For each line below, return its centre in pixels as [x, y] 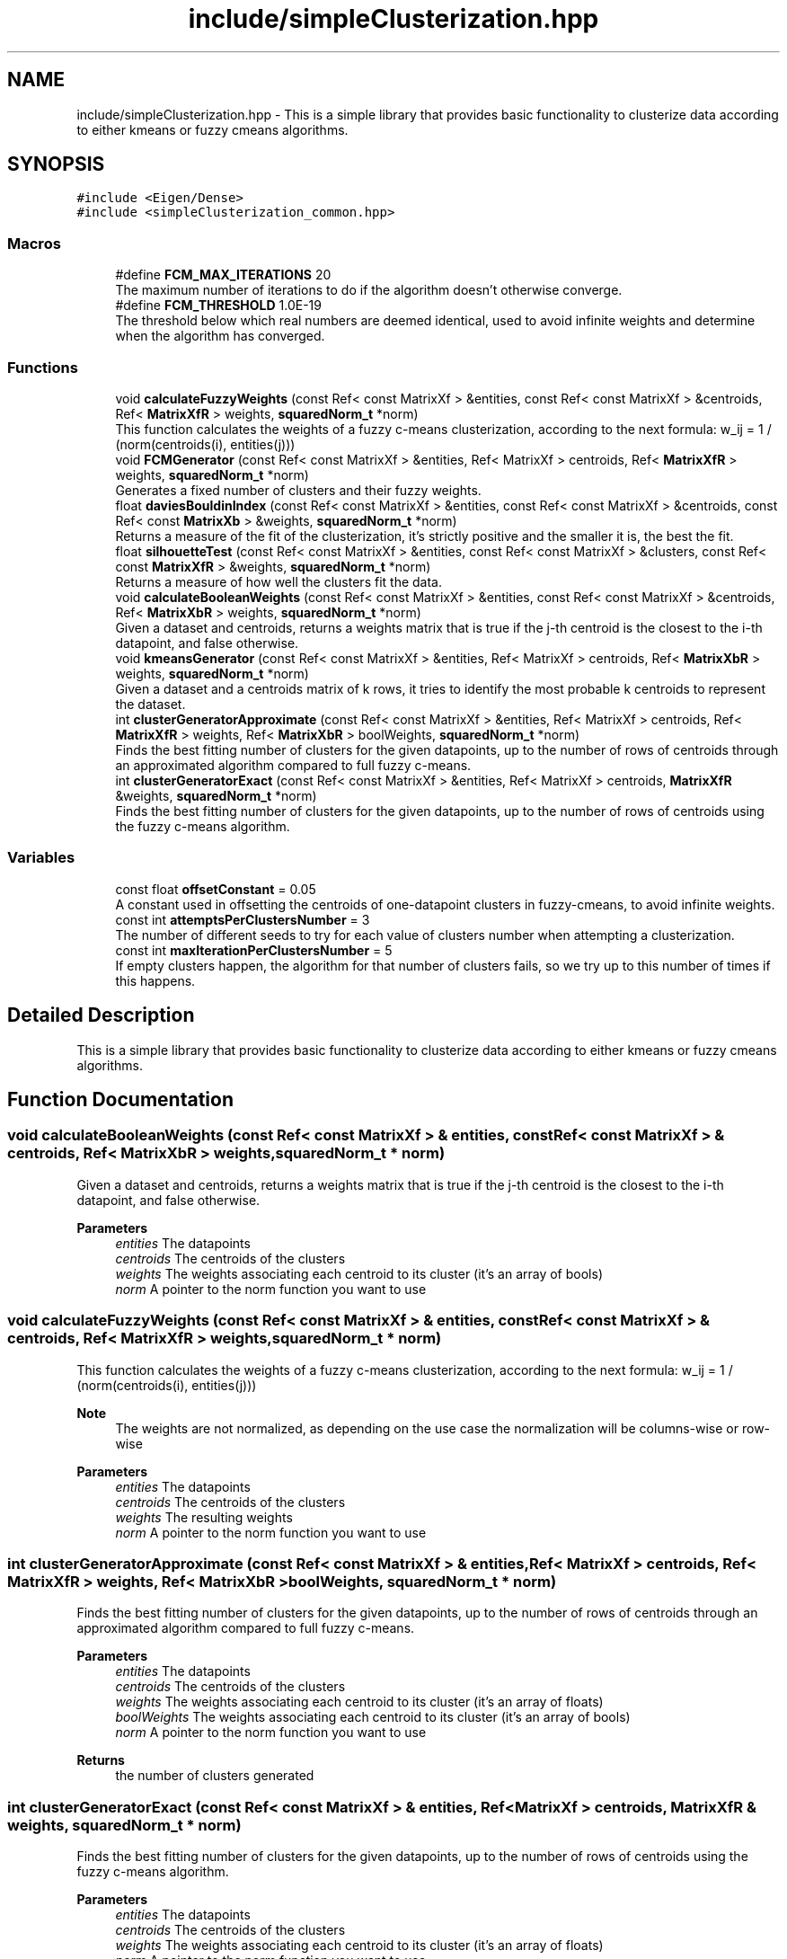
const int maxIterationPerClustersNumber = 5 [254, 950]
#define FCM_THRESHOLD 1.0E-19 [218, 306]
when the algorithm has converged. [220, 336]
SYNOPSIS [56, 164]
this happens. [155, 980]
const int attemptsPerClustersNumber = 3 [243, 919]
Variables [41, 858]
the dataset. [150, 704]
